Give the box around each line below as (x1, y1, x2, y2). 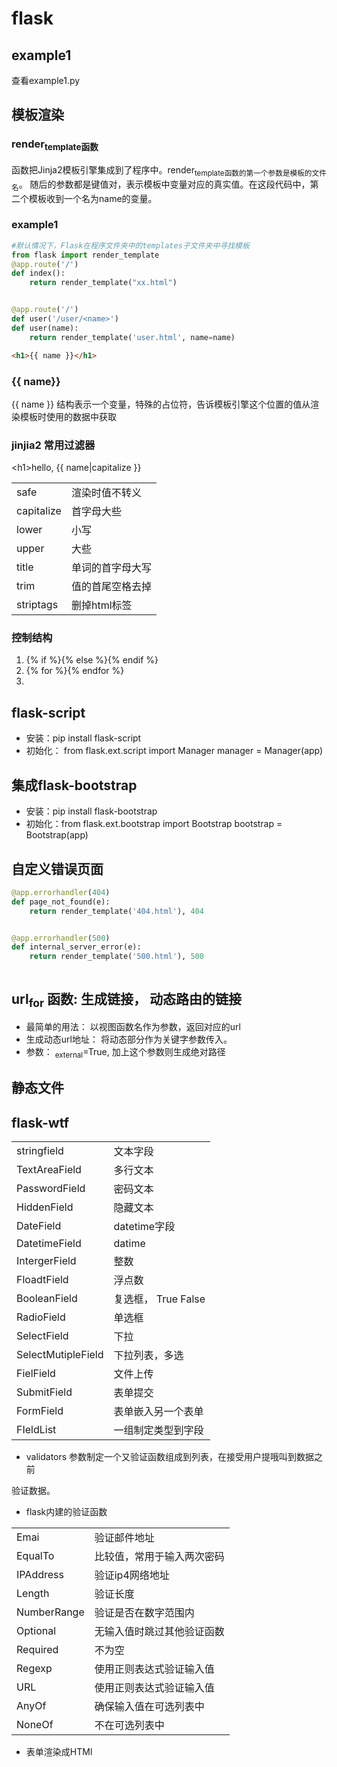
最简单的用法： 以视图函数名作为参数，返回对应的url (25, 1021, 241, 1033)
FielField (16, 1367, 56, 1381)
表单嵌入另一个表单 (113, 1405, 204, 1419)
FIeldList (16, 1423, 57, 1437)
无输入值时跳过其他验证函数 (94, 1625, 225, 1639)
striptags (16, 598, 59, 612)
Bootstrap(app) (25, 829, 89, 841)
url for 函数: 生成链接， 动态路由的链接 (11, 990, 243, 1010)
